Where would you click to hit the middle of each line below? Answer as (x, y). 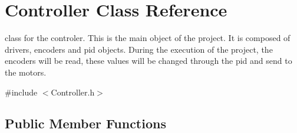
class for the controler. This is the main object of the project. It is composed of (148, 38)
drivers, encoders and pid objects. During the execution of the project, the (139, 49)
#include (21, 92)
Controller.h (73, 92)
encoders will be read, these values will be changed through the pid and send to (148, 61)
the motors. (26, 72)
